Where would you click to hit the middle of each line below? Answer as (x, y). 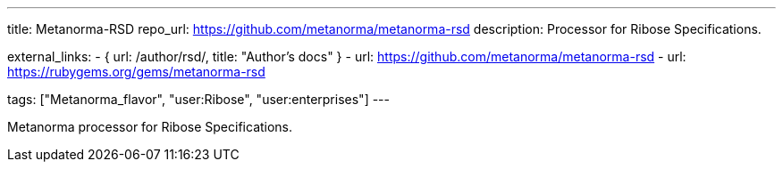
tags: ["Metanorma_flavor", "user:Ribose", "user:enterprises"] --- (198, 99)
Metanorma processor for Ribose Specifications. (150, 127)
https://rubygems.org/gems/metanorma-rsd (136, 72)
